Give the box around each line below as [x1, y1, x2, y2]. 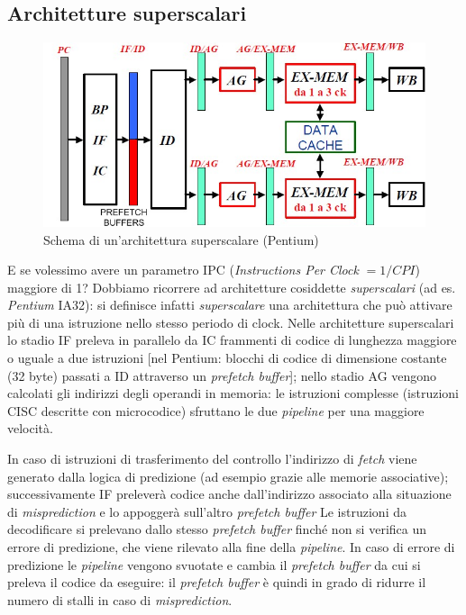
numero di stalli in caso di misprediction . [7, 590, 233, 609]
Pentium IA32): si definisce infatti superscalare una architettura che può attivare [7, 295, 452, 314]
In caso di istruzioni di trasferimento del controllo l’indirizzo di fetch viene [7, 449, 417, 468]
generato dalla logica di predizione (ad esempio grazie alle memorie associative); [7, 466, 449, 485]
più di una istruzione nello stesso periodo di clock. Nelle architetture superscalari [7, 312, 454, 331]
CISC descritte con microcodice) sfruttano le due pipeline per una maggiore [7, 401, 425, 420]
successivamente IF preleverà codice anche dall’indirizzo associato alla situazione [7, 484, 452, 503]
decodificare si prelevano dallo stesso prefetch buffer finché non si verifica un [7, 520, 426, 538]
